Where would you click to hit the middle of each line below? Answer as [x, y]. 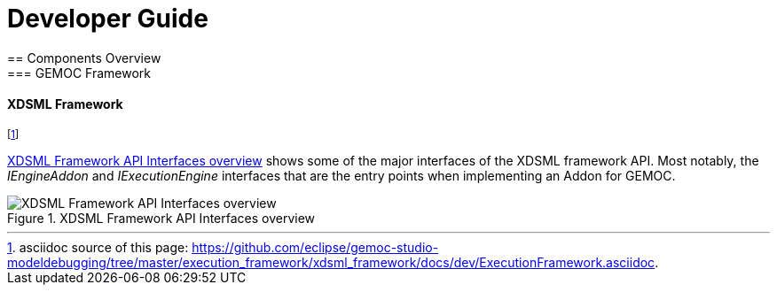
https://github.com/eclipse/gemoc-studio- [315, 247]
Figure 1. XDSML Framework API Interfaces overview [161, 218]
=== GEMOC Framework [79, 73]
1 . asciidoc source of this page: [98, 247]
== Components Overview [84, 58]
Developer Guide [108, 19]
